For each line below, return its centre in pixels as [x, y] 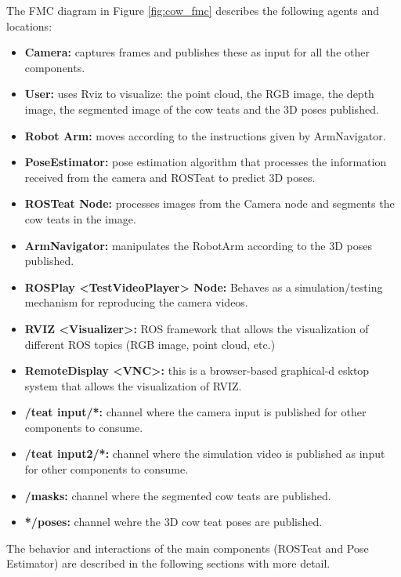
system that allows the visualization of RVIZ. [133, 385]
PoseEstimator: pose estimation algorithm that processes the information [206, 162]
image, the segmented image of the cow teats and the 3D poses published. [202, 109]
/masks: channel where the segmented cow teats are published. [178, 495]
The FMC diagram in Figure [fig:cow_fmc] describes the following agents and [193, 10]
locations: [29, 25]
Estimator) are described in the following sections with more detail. [168, 563]
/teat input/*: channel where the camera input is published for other [195, 412]
